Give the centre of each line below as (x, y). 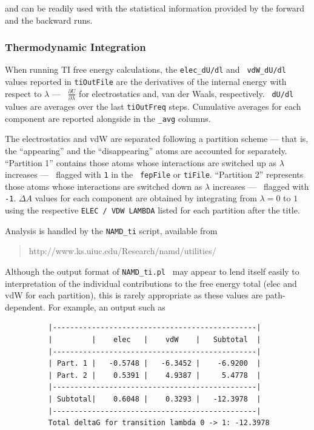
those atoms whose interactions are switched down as (104, 186)
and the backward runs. (49, 20)
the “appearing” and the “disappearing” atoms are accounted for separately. (146, 150)
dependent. (25, 307)
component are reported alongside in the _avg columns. (108, 118)
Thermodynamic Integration (75, 47)
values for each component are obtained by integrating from (146, 198)
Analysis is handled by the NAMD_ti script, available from (111, 230)
